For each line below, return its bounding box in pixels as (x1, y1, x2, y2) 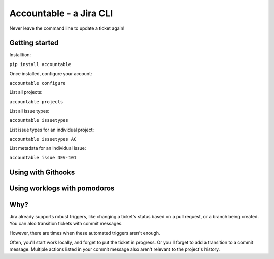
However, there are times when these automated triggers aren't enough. (9, 230, 160, 236)
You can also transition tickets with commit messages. (9, 221, 123, 227)
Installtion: (9, 52, 31, 58)
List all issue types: (9, 108, 50, 114)
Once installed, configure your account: (9, 71, 92, 77)
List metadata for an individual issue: (9, 145, 86, 151)
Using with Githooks (9, 168, 75, 176)
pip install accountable (9, 61, 71, 67)
